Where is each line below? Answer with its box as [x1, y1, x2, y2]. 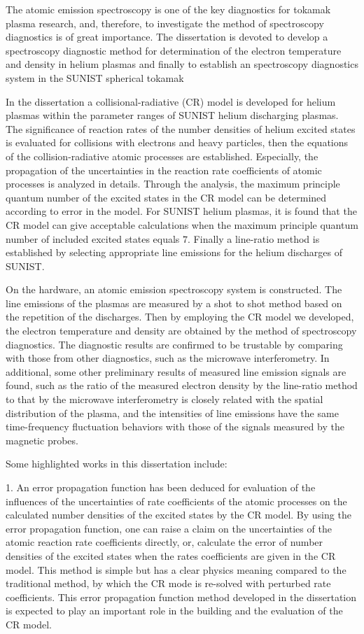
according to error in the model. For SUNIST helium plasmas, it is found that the [6, 204, 357, 218]
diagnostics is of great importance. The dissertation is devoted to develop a [6, 29, 328, 44]
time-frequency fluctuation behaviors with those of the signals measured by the [6, 419, 344, 434]
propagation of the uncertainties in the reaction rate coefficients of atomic [6, 162, 322, 177]
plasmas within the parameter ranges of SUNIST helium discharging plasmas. [6, 108, 339, 122]
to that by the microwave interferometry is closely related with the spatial [6, 392, 323, 407]
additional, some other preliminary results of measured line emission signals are [6, 364, 346, 379]
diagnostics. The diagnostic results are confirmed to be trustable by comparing [6, 337, 343, 351]
